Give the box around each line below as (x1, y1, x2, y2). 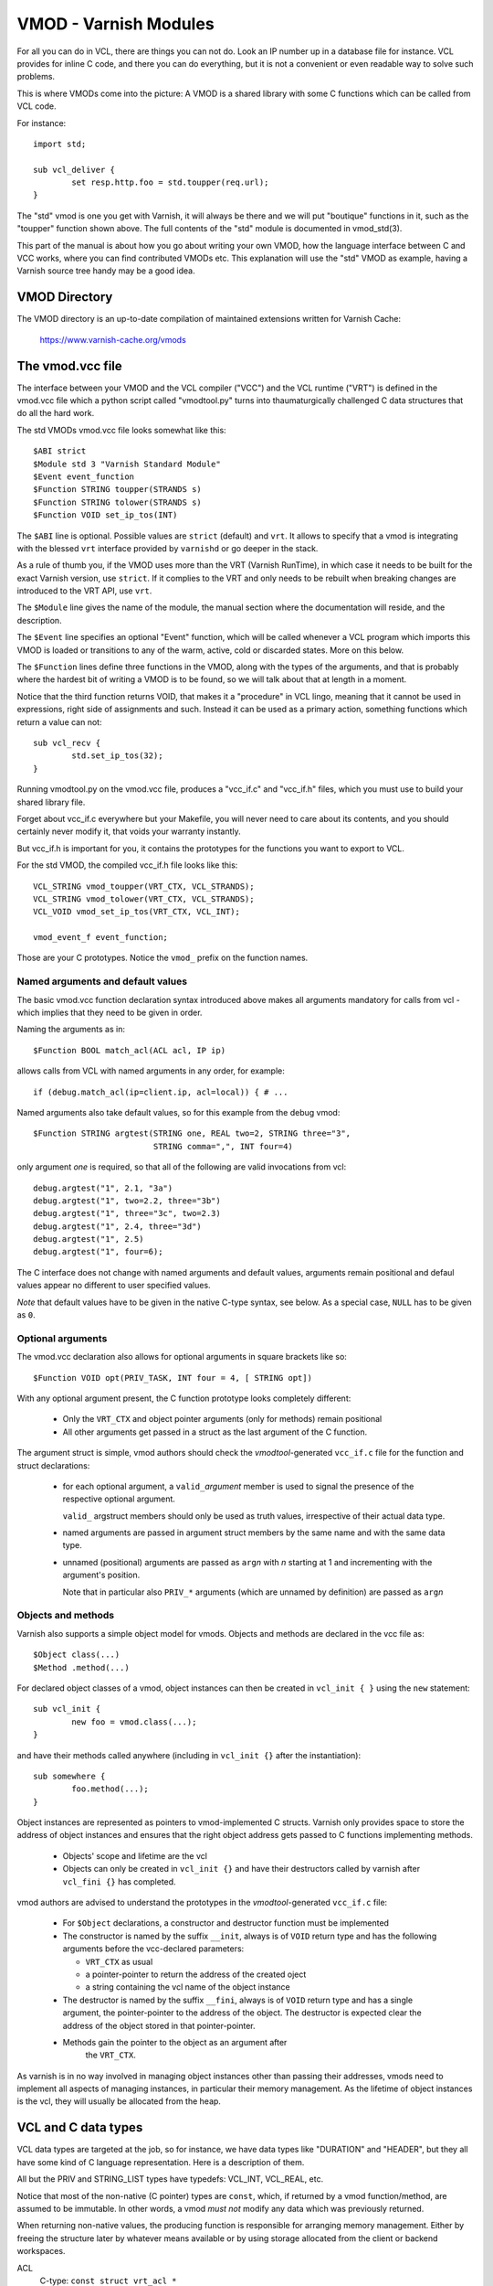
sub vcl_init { (33, 1704, 101, 1714)
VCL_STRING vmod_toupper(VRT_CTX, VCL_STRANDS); (33, 881, 255, 892)
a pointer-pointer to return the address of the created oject (85, 1969, 307, 1980)
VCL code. (16, 101, 57, 112)
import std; (33, 138, 87, 149)
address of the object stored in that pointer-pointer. (62, 2020, 256, 2031)
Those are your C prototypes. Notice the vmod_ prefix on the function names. (16, 952, 309, 964)
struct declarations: (16, 1459, 90, 1471)
